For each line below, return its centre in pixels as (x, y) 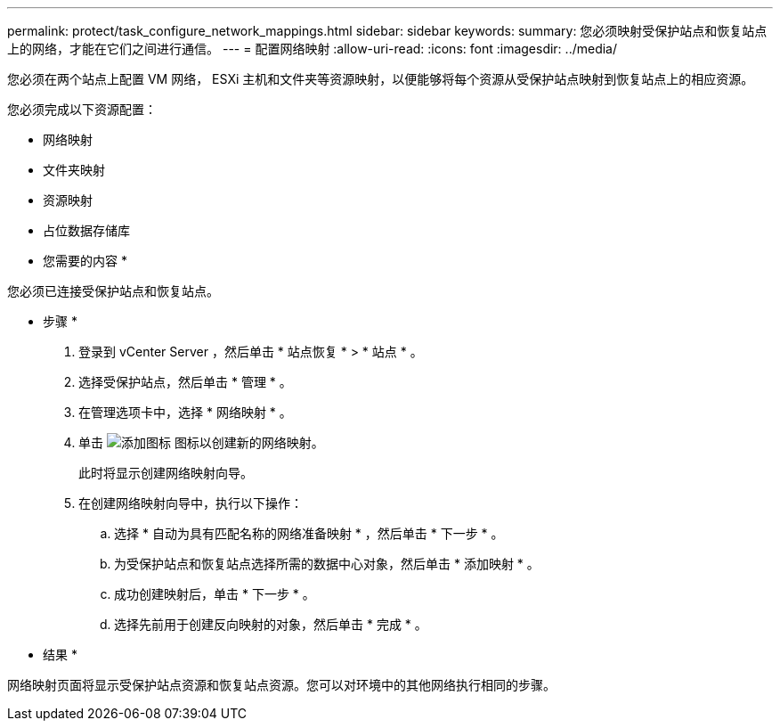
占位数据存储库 (86, 230)
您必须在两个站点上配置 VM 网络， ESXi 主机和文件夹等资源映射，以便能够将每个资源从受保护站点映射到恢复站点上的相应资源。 (381, 79)
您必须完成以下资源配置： (82, 109)
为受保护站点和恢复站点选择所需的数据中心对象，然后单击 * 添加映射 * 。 (327, 564)
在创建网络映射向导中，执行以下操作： (191, 503)
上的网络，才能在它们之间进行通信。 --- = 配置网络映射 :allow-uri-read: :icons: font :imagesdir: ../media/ (313, 49)
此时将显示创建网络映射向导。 (166, 473)
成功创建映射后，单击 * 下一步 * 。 (215, 594)
